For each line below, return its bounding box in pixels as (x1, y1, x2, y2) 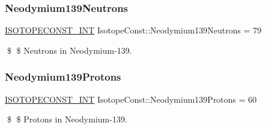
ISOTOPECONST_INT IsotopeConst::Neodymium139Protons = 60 (5, 93, 257, 105)
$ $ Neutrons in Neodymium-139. (7, 44, 132, 56)
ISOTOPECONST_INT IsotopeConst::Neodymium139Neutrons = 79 (5, 24, 262, 36)
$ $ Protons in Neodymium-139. (7, 113, 127, 125)
